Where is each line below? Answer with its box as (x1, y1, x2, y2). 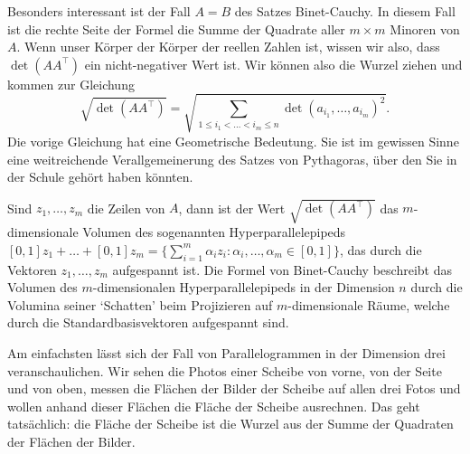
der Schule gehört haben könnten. (7, 167, 193, 186)
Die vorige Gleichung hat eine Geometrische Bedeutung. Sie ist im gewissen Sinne (7, 131, 459, 150)
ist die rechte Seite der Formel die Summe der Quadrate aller (7, 19, 345, 38)
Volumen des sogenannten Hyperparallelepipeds (82, 222, 346, 241)
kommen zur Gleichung (7, 74, 135, 93)
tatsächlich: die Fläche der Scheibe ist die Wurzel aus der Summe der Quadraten (7, 414, 454, 433)
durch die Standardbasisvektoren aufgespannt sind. (7, 313, 289, 332)
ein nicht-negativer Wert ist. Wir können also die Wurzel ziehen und (84, 54, 463, 73)
